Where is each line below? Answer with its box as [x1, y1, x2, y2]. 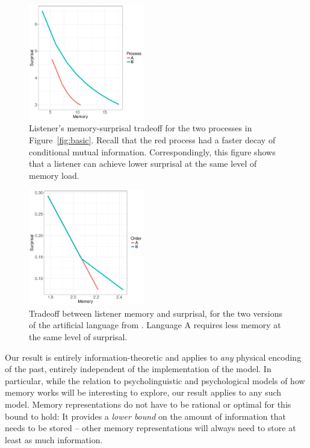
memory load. [29, 169, 79, 181]
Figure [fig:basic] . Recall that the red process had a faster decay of [29, 133, 276, 146]
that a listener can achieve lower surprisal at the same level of [29, 157, 257, 170]
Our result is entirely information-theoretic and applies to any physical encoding [5, 350, 302, 363]
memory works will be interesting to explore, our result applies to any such [5, 386, 282, 399]
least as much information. [5, 433, 103, 446]
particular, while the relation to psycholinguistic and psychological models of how [5, 374, 305, 387]
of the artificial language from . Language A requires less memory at [29, 319, 281, 331]
